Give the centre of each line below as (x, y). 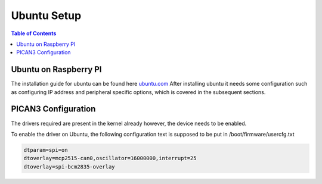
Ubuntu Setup (46, 15)
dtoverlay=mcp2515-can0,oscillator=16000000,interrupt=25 (110, 158)
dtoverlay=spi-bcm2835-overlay (69, 166)
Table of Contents (34, 33)
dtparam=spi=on (46, 150)
